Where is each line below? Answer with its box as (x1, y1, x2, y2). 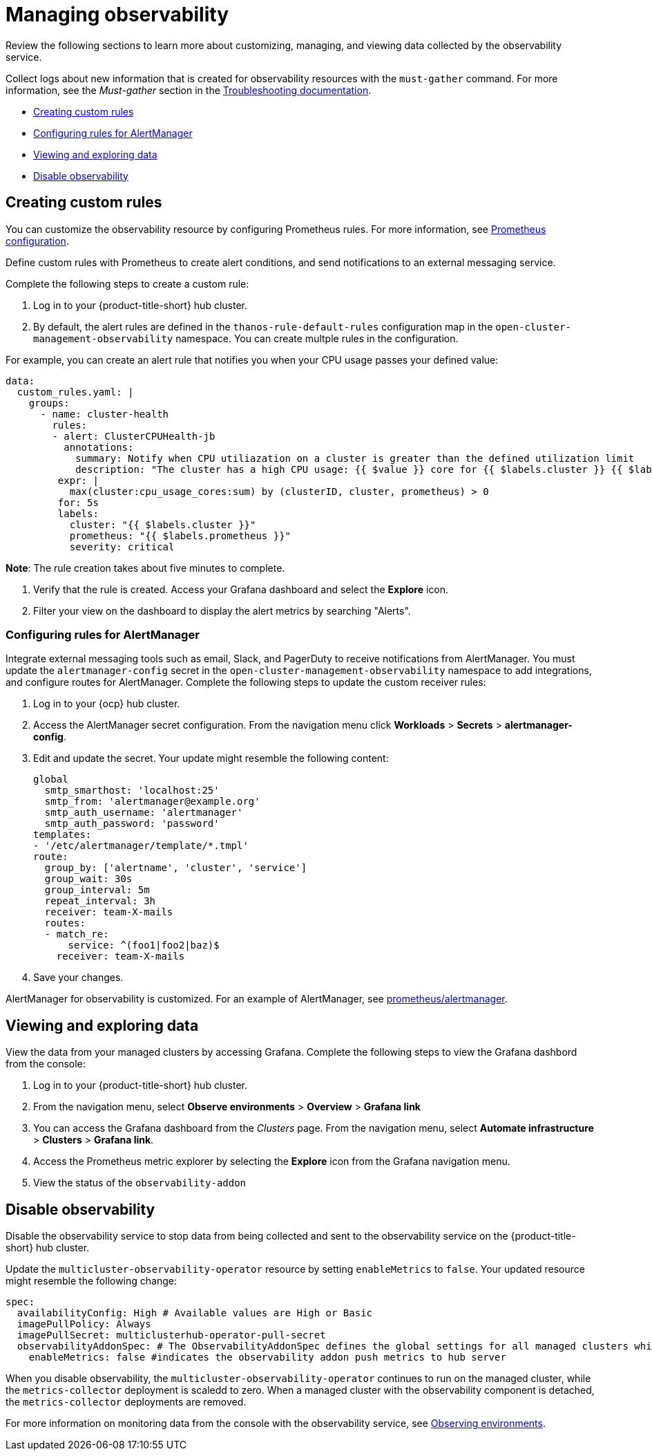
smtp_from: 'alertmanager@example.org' (44, 796, 260, 808)
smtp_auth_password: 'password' (44, 818, 220, 830)
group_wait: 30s (44, 873, 133, 885)
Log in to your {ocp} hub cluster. (33, 698, 180, 710)
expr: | (57, 474, 99, 486)
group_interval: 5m (44, 884, 150, 896)
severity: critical (69, 541, 175, 552)
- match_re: (44, 928, 109, 940)
